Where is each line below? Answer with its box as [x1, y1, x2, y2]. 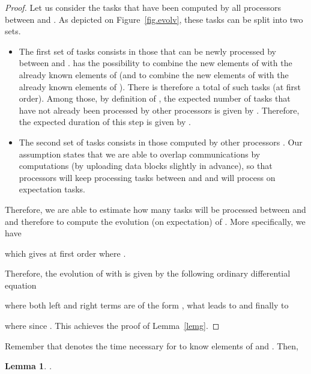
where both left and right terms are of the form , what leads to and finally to [5, 299, 289, 311]
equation [5, 278, 37, 291]
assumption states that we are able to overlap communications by [19, 147, 261, 160]
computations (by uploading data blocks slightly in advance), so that [19, 159, 273, 172]
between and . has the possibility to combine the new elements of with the [19, 57, 292, 69]
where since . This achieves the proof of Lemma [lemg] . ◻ [5, 319, 220, 332]
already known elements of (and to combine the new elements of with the [19, 68, 289, 81]
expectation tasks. [19, 183, 86, 195]
